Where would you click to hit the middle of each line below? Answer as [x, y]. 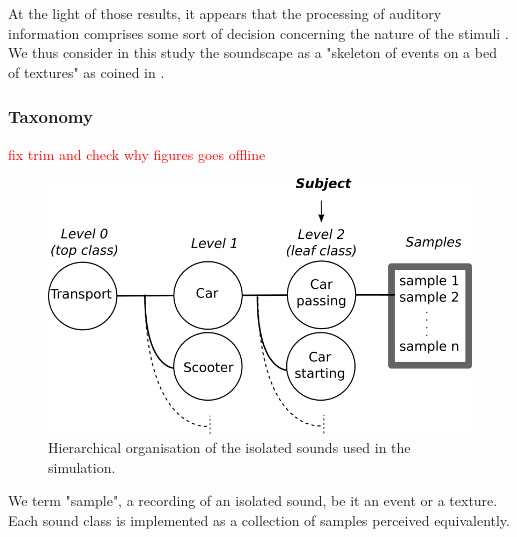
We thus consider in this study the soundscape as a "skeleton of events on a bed [252, 52]
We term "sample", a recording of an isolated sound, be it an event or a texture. [253, 500]
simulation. [82, 466]
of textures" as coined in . [86, 71]
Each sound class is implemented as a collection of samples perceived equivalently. [259, 520]
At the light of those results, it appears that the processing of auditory [225, 13]
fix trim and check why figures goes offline [137, 153]
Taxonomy [50, 116]
